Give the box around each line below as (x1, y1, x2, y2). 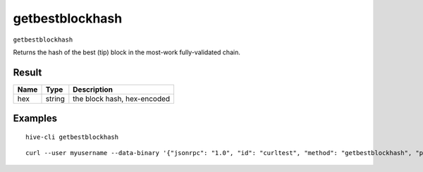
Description (73, 85, 113, 94)
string (45, 94, 65, 104)
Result (13, 66, 42, 78)
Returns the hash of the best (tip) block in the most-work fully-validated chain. (13, 48, 241, 56)
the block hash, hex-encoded (73, 94, 171, 104)
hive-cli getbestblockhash (25, 133, 119, 141)
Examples (13, 113, 58, 125)
